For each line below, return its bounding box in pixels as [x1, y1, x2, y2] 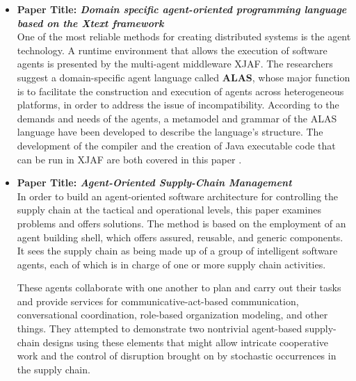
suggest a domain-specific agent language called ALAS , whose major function [17, 70, 350, 84]
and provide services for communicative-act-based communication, [17, 293, 299, 308]
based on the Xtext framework [17, 15, 164, 30]
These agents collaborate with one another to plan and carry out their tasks [17, 280, 341, 295]
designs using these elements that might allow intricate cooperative [42, 334, 329, 349]
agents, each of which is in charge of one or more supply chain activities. [17, 257, 326, 271]
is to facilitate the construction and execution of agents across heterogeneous [17, 83, 344, 98]
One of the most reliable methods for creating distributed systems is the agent [17, 29, 351, 44]
